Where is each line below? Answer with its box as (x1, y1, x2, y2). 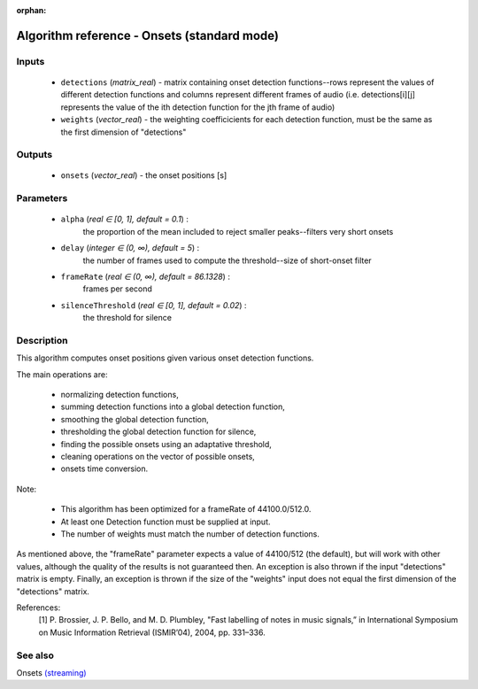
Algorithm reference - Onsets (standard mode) (16, 27, 279, 43)
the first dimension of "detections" (60, 127, 187, 137)
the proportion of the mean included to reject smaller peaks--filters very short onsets (82, 226, 394, 236)
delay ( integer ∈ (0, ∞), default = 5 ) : (60, 243, 200, 253)
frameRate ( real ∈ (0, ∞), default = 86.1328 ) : (60, 271, 230, 282)
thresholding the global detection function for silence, (60, 426, 257, 437)
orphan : (16, 5, 47, 15)
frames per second (82, 283, 152, 294)
